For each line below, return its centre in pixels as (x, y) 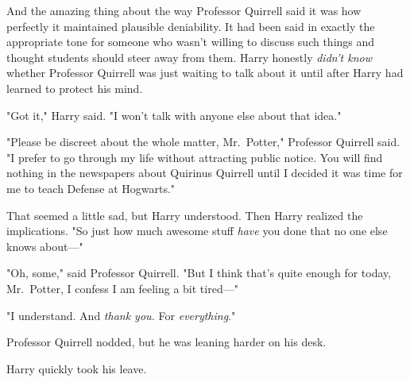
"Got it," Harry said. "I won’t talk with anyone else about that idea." (174, 115)
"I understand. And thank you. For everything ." (121, 315)
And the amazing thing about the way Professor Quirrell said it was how (184, 10)
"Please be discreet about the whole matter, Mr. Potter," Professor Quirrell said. (203, 142)
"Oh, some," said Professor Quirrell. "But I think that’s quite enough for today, (199, 273)
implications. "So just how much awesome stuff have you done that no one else (197, 231)
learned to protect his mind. (75, 88)
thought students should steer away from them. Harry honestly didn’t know (189, 57)
